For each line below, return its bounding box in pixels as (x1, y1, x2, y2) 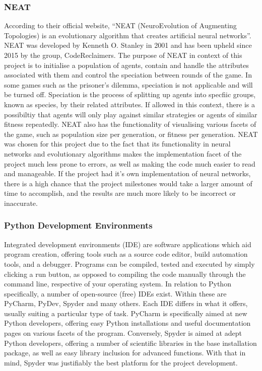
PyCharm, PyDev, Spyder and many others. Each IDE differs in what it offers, (4, 298, 248, 309)
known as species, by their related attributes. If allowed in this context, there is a (4, 99, 255, 109)
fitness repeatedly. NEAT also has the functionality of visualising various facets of (4, 119, 256, 129)
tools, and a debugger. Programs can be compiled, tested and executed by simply (4, 258, 255, 269)
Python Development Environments (4, 219, 153, 232)
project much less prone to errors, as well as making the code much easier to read (4, 158, 255, 169)
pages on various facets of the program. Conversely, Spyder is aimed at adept (4, 328, 242, 338)
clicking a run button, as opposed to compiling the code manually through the (4, 268, 246, 279)
